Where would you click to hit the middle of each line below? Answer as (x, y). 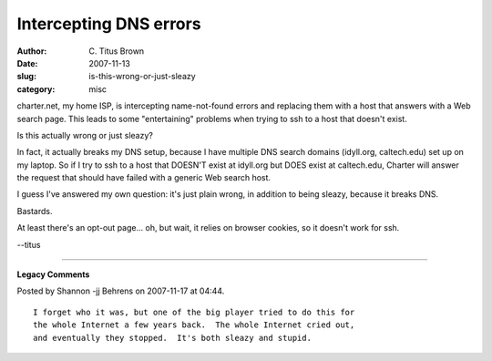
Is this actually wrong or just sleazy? (85, 135)
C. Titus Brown (117, 51)
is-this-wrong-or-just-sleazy (142, 77)
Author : (32, 51)
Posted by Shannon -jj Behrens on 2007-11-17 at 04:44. (121, 291)
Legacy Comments (53, 274)
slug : (26, 77)
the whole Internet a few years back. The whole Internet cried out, (194, 325)
